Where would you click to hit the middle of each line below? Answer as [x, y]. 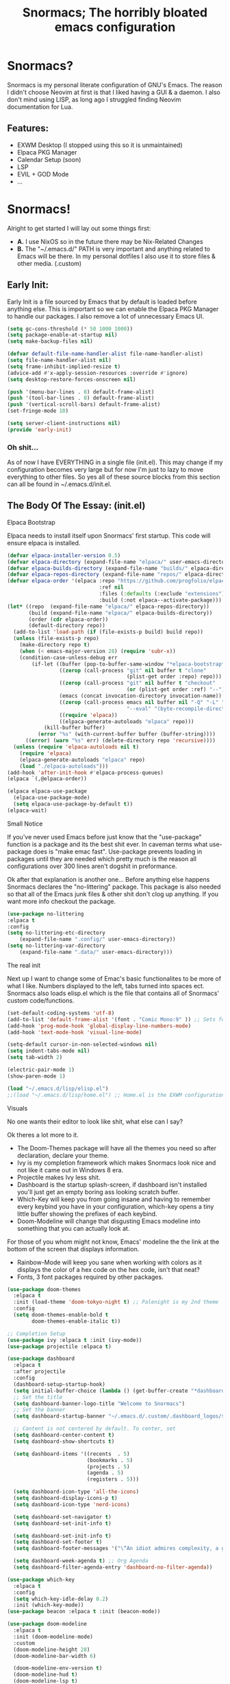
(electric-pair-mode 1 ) [41, 1070]
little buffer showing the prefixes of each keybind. [87, 1214]
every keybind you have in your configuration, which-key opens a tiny [115, 1206]
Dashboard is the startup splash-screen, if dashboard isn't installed [112, 1184]
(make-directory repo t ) [55, 645]
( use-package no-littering [46, 914]
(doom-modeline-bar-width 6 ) [55, 1656]
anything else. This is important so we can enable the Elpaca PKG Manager [113, 309]
